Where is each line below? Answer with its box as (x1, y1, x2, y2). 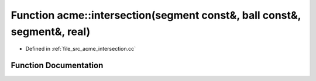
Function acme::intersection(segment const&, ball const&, (11, 9, 301, 22)
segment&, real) (11, 25, 91, 38)
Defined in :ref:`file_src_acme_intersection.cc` (25, 45, 136, 52)
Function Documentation (11, 61, 104, 71)
